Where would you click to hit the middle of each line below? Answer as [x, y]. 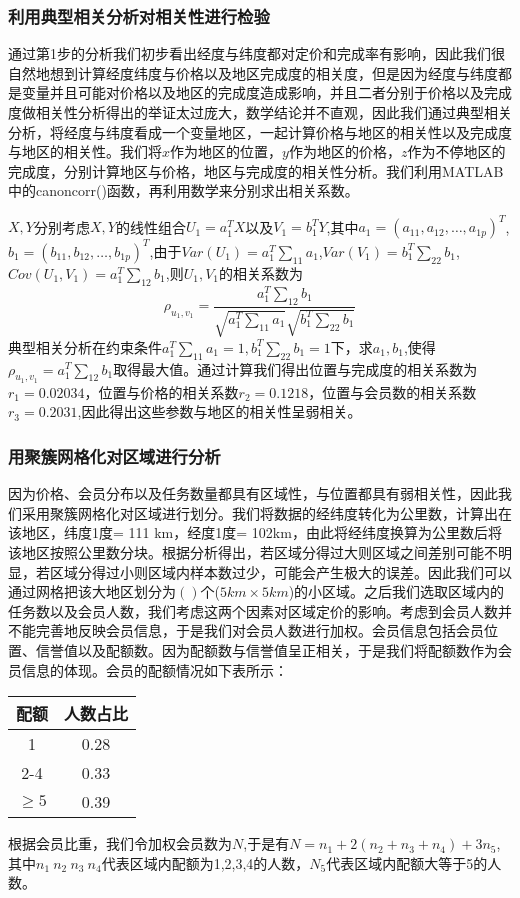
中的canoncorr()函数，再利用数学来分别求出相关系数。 [183, 190]
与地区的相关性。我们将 [85, 151]
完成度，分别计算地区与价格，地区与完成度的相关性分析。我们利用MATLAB [256, 170]
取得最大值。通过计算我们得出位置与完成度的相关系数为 [295, 368]
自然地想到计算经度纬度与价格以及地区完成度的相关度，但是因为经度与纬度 [253, 72]
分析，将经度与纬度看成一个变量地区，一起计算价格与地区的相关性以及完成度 [260, 131]
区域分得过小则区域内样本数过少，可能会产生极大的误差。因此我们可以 [280, 571]
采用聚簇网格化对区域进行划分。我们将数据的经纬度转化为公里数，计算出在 [266, 512]
